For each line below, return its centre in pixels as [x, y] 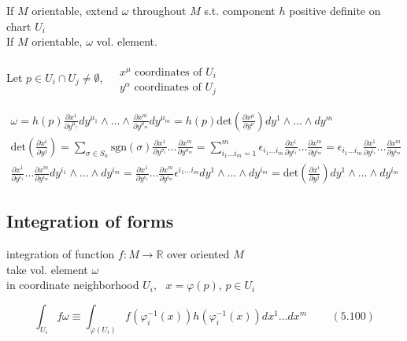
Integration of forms [90, 221]
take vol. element [47, 269]
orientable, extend [75, 10]
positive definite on [335, 10]
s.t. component [240, 10]
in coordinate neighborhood [73, 285]
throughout [159, 10]
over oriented [198, 254]
